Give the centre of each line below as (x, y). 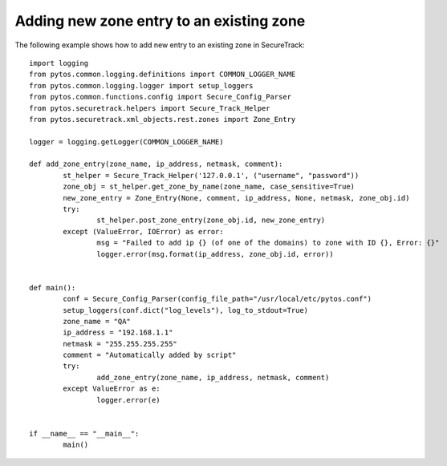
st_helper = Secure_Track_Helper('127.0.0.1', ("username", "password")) (211, 175)
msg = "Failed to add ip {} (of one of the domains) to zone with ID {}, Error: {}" (268, 243)
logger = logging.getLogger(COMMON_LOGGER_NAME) (126, 142)
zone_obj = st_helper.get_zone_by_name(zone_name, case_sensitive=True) (209, 187)
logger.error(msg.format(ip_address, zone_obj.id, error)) (215, 254)
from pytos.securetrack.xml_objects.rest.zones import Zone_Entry (163, 119)
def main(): (53, 288)
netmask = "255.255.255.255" (120, 344)
